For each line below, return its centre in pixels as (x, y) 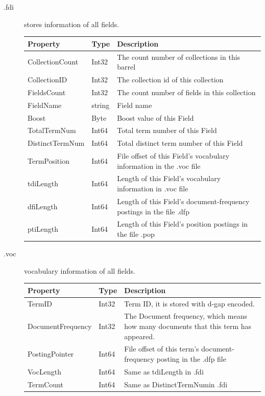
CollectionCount (53, 62)
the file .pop (136, 234)
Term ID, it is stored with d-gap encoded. (189, 303)
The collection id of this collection (170, 79)
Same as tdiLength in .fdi (164, 371)
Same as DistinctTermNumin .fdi (176, 384)
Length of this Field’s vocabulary (169, 178)
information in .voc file (153, 189)
